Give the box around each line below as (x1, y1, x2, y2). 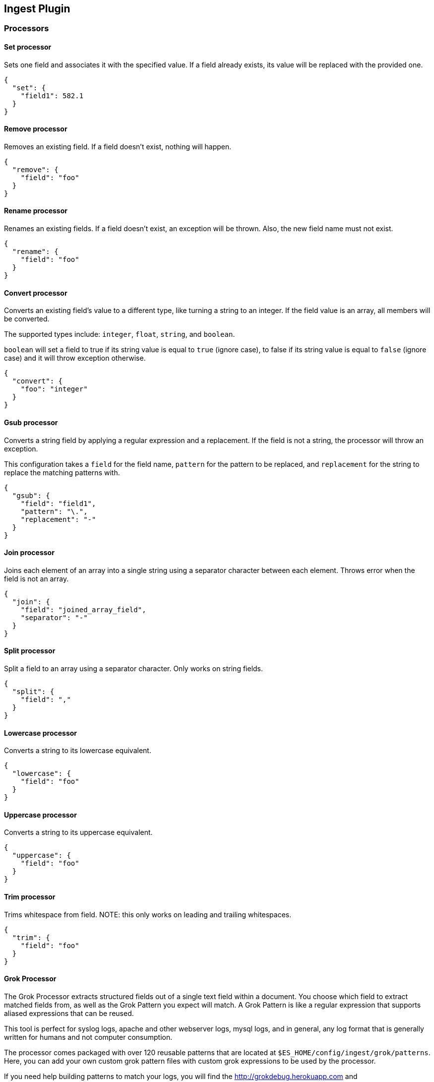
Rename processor (4, 206, 67, 215)
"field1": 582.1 (20, 91, 84, 100)
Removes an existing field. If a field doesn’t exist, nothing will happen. (4, 142, 232, 151)
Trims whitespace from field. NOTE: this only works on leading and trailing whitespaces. (4, 910, 292, 919)
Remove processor (4, 125, 67, 133)
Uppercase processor (4, 810, 77, 819)
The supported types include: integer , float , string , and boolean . (4, 330, 235, 339)
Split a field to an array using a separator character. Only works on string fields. (4, 664, 263, 673)
